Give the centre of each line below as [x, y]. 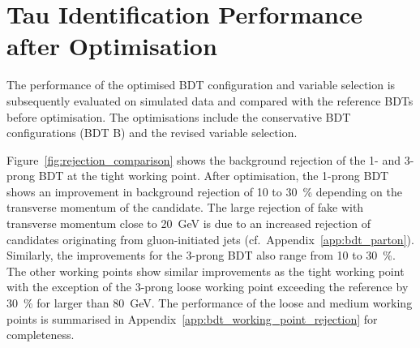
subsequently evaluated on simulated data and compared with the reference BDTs [210, 100]
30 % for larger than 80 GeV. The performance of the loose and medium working [210, 303]
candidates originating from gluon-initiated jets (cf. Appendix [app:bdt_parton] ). [210, 239]
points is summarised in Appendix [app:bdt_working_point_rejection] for [192, 318]
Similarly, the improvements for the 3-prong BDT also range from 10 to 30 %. [201, 255]
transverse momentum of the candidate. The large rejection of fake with [185, 207]
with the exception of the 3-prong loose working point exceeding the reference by [208, 287]
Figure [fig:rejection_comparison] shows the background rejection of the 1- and [204, 159]
